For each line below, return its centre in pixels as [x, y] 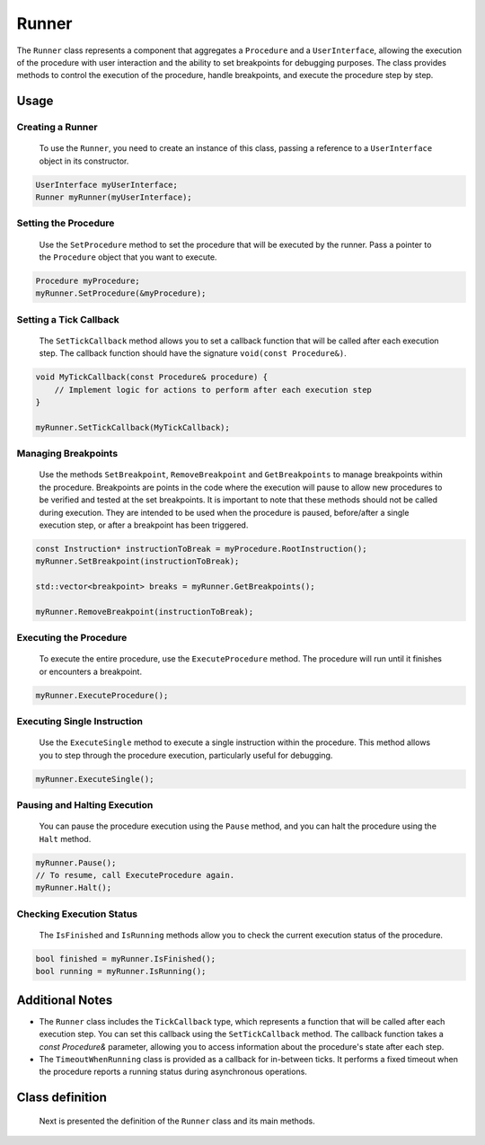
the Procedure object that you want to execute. [128, 257]
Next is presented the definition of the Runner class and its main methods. [177, 1121]
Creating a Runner [57, 128]
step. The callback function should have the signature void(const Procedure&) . [193, 353]
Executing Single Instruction [80, 722]
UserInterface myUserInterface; [107, 185]
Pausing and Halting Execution [85, 805]
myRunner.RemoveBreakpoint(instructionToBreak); [145, 612]
